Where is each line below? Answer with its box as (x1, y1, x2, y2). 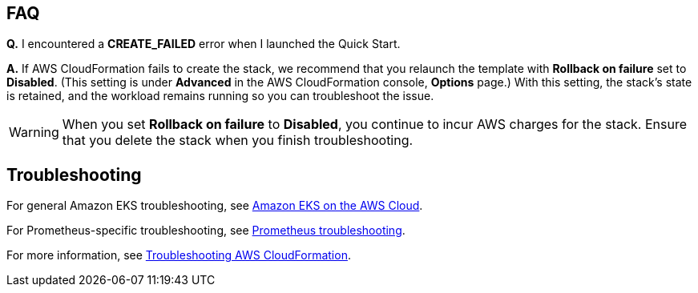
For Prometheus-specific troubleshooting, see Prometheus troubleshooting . (6, 223, 405, 238)
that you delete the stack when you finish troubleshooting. (62, 132, 414, 149)
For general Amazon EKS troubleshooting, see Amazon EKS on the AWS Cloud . (6, 199, 423, 213)
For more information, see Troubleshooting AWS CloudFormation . (6, 248, 351, 263)
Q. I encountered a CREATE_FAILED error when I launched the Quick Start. (6, 37, 401, 51)
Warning (9, 124, 59, 141)
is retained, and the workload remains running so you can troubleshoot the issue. (6, 89, 434, 103)
